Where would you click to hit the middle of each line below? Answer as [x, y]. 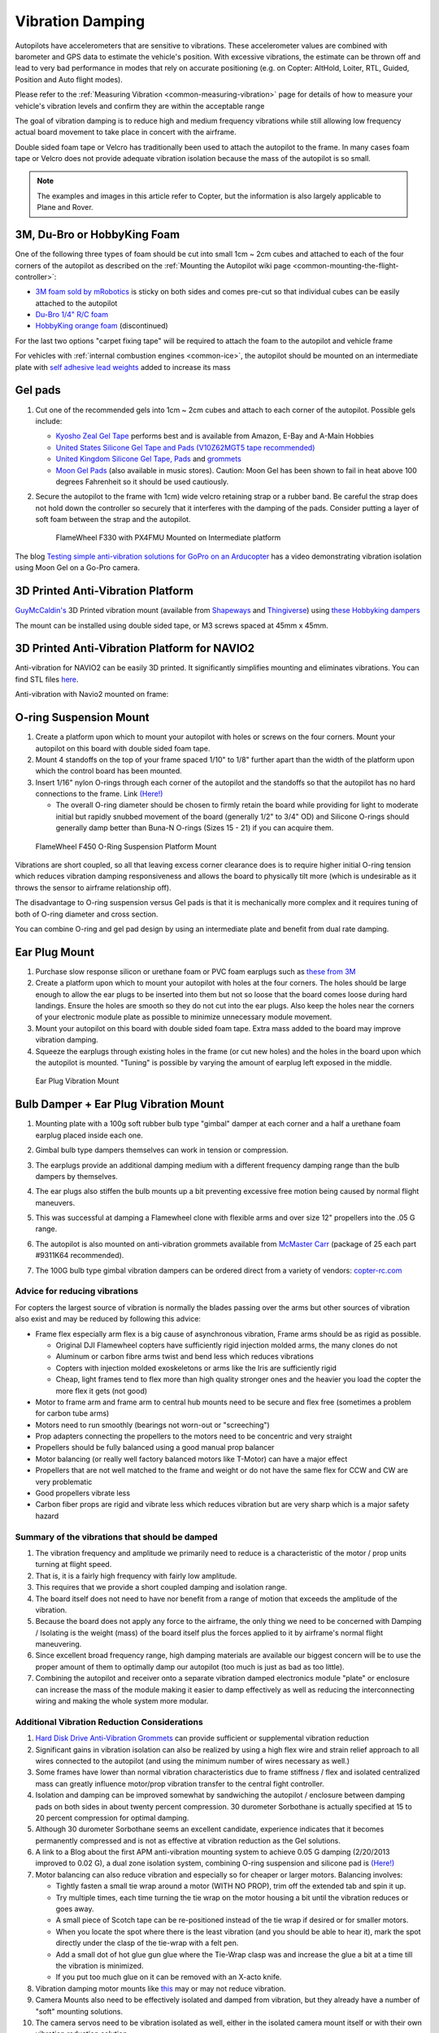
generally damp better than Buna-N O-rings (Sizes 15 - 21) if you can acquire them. [195, 828]
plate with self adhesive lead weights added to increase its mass [123, 367]
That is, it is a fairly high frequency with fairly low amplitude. [136, 1576]
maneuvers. [55, 1203]
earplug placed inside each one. [89, 1135]
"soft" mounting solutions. [79, 2011]
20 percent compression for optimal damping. [112, 1818]
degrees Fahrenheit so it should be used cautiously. [142, 481]
